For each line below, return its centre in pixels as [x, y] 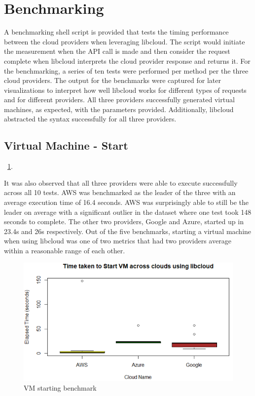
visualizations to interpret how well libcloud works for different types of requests [125, 90]
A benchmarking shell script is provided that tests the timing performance [116, 32]
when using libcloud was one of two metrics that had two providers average [118, 241]
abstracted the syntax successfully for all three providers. [90, 119]
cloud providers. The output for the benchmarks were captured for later [112, 80]
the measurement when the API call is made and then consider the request [117, 51]
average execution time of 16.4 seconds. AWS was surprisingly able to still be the [126, 202]
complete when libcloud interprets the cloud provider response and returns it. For [127, 60]
